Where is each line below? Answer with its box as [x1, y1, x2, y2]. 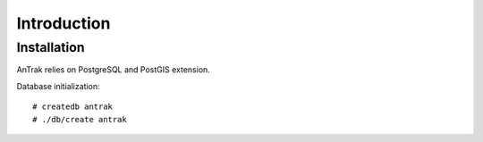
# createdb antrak [32, 102, 114, 112]
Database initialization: [16, 80, 100, 91]
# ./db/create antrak [32, 114, 127, 124]
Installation [16, 39, 85, 55]
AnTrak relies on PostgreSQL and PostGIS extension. [16, 64, 210, 75]
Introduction [16, 13, 111, 33]
